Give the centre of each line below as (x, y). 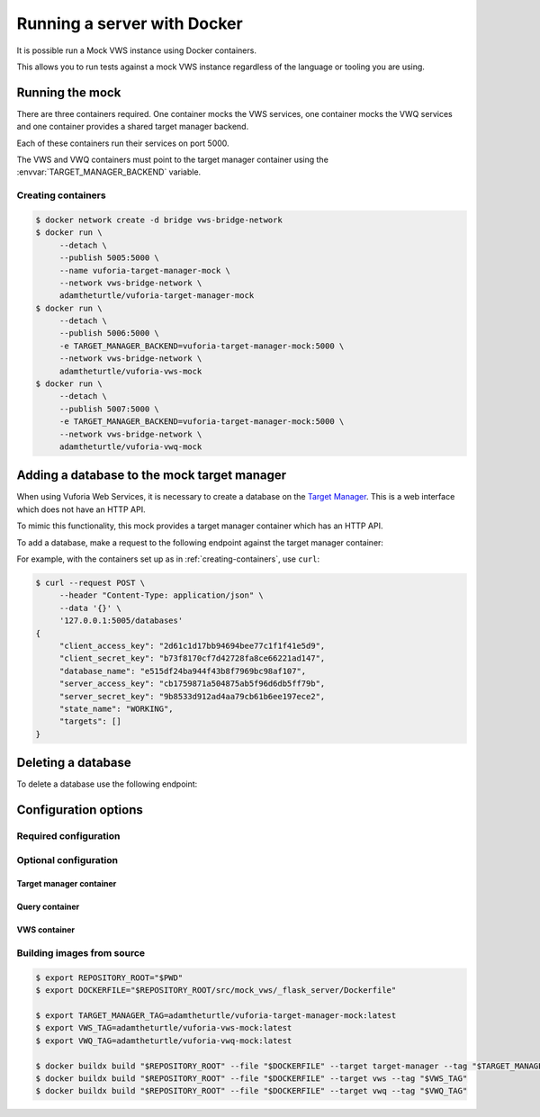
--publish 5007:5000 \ (109, 409)
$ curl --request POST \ (90, 583)
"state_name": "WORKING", (117, 708)
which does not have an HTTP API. (81, 509)
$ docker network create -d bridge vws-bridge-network (159, 220)
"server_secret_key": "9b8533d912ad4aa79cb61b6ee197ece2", (192, 696)
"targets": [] (90, 721)
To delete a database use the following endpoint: (107, 784)
